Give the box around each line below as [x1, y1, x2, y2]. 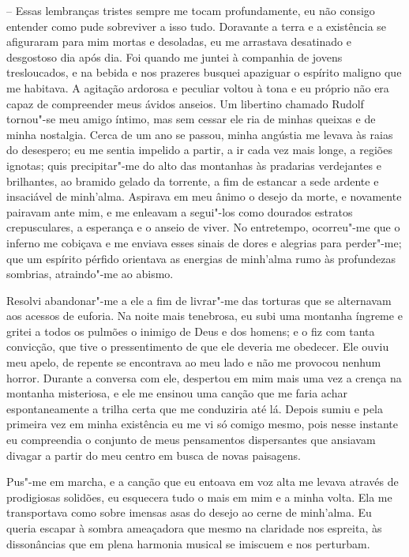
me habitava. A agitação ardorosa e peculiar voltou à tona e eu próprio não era [6, 79, 389, 96]
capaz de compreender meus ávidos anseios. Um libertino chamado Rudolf [6, 95, 364, 111]
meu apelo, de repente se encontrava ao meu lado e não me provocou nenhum [6, 354, 381, 371]
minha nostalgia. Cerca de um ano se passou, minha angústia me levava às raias [6, 126, 393, 142]
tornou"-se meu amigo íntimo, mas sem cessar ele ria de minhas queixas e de [6, 111, 376, 127]
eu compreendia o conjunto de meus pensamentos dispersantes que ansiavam [6, 431, 376, 448]
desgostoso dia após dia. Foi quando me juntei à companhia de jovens [6, 48, 343, 65]
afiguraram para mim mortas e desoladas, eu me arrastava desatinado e [6, 33, 351, 50]
